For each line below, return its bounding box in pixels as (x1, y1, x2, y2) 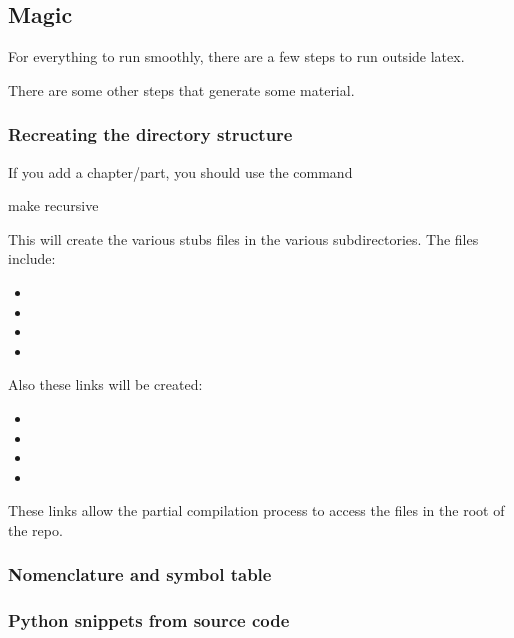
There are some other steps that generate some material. (8, 79, 355, 100)
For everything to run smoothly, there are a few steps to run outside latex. (8, 46, 465, 67)
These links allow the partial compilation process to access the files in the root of (8, 500, 505, 521)
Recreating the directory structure (8, 122, 293, 147)
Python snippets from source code (8, 608, 290, 633)
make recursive (8, 195, 99, 216)
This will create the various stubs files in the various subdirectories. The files (8, 228, 479, 249)
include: (8, 248, 56, 269)
